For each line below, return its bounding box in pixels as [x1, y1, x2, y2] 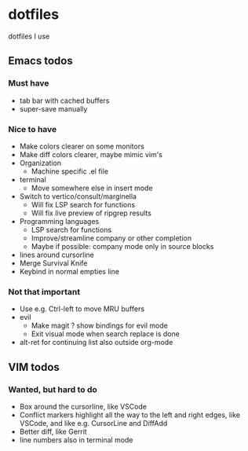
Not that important [8, 286, 81, 297]
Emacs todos [8, 54, 73, 68]
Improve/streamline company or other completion [31, 233, 192, 243]
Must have [8, 78, 49, 89]
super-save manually [19, 104, 88, 113]
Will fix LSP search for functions [31, 200, 136, 209]
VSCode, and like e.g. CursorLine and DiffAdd [19, 418, 168, 427]
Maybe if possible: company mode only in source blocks [31, 241, 214, 251]
